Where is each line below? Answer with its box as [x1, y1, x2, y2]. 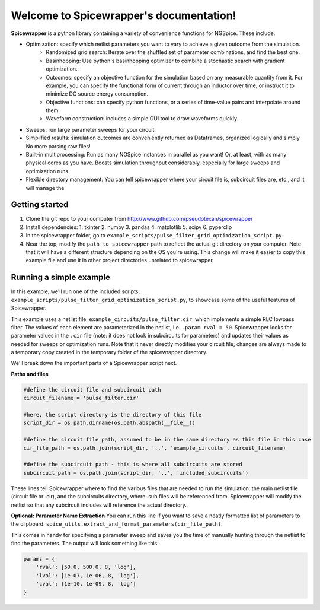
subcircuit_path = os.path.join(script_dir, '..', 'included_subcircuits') [23, 469, 249, 476]
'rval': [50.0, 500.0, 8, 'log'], [36, 564, 136, 571]
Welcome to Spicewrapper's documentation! [11, 9, 236, 22]
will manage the [25, 184, 65, 191]
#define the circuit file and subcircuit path [23, 386, 161, 393]
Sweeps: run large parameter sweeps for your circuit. [25, 126, 156, 133]
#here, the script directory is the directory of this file [23, 411, 202, 418]
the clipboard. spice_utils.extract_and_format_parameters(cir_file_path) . [11, 520, 223, 528]
